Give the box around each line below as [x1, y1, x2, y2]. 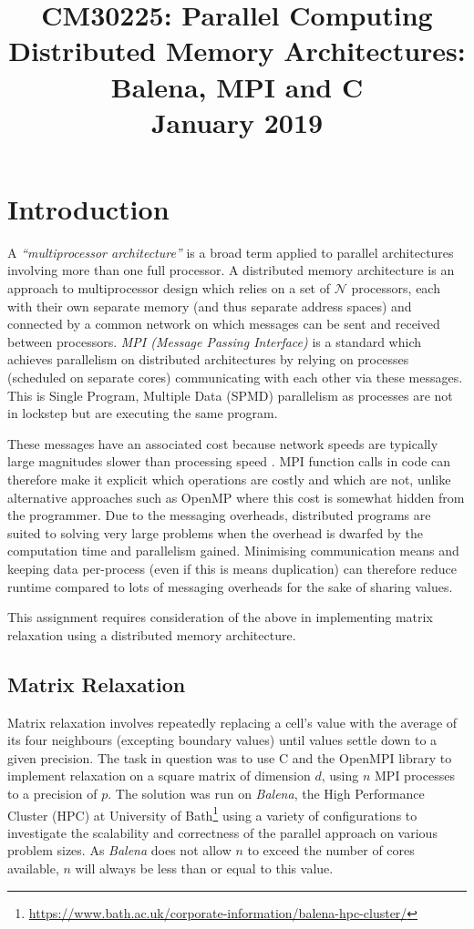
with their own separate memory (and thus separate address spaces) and [7, 296, 412, 315]
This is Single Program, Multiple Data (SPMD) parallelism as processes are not [7, 385, 453, 404]
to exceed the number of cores [247, 841, 415, 860]
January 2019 [150, 103, 324, 140]
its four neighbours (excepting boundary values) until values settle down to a [7, 730, 438, 750]
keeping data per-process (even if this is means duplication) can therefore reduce [7, 558, 457, 577]
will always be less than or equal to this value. [75, 858, 334, 877]
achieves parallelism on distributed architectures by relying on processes [7, 350, 409, 369]
